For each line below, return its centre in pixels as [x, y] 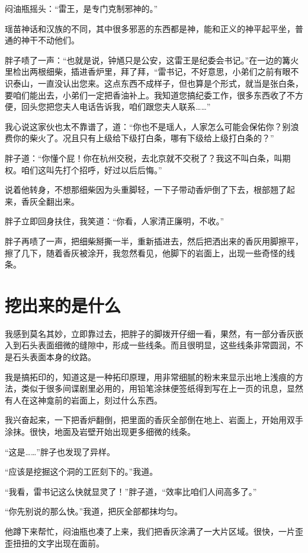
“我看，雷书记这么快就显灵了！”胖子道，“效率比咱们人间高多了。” [131, 491]
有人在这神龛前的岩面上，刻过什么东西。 [84, 400]
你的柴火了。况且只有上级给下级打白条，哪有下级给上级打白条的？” [143, 138]
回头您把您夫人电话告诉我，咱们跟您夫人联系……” [116, 107]
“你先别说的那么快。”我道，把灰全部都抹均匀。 [94, 511]
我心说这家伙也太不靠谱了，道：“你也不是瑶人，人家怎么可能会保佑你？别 [148, 126]
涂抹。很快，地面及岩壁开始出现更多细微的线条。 [100, 431]
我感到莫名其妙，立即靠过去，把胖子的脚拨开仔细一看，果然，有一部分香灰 [150, 333]
